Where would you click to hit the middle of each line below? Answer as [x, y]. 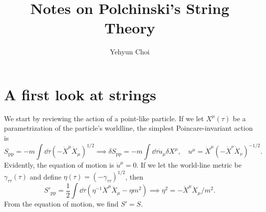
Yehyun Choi [130, 52]
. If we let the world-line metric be [189, 165]
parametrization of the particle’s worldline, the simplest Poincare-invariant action [129, 128]
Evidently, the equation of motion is [59, 165]
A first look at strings [80, 94]
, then [134, 176]
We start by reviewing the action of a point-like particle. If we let [104, 118]
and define [45, 176]
